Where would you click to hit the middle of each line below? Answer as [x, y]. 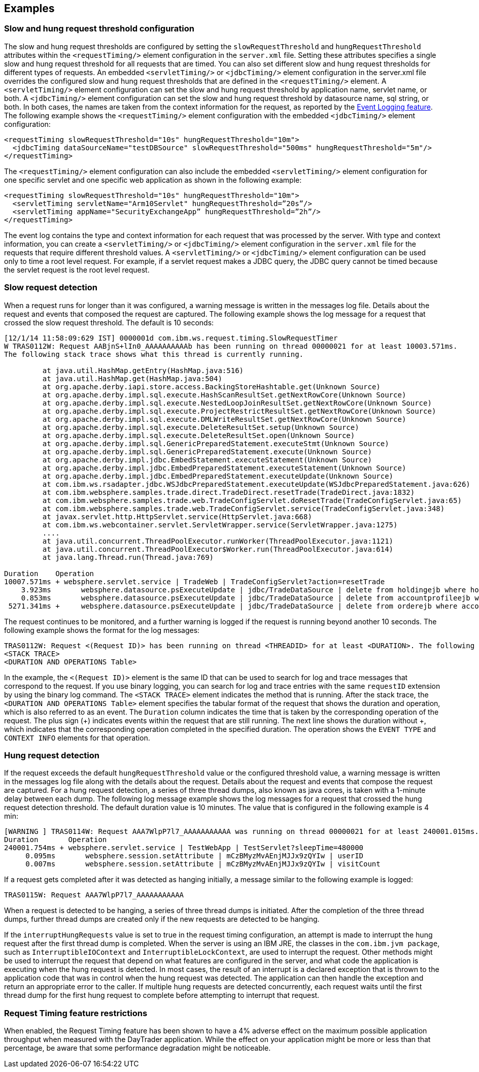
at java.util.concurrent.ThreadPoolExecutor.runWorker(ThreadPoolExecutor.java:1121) [218, 541]
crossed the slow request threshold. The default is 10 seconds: [109, 322]
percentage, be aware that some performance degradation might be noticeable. [138, 1048]
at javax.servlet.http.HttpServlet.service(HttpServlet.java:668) [177, 516]
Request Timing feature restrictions [76, 1013]
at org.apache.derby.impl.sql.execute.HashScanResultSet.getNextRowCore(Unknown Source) [224, 395]
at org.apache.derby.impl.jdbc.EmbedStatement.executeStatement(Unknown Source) [207, 460]
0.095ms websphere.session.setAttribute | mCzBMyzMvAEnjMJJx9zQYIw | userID [195, 856]
